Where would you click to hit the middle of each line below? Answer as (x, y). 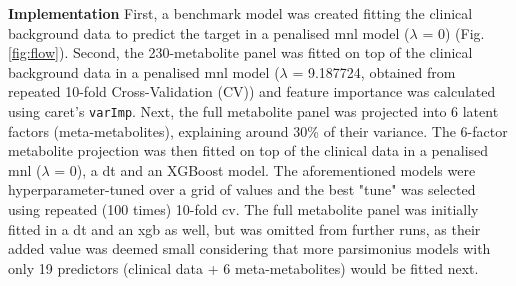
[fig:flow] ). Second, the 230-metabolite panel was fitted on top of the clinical (240, 52)
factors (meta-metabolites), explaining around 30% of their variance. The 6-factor (258, 130)
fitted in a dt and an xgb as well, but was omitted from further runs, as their (244, 228)
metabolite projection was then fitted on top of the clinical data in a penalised (248, 150)
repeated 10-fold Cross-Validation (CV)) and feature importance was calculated (252, 91)
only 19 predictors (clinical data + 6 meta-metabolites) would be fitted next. (243, 267)
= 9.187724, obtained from (374, 71)
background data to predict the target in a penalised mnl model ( (209, 32)
